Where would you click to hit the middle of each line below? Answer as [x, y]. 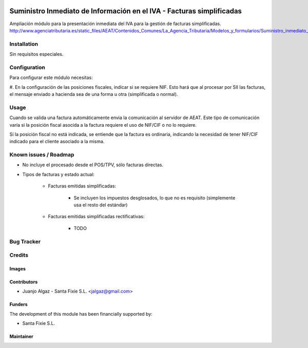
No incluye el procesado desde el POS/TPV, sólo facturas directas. [93, 165]
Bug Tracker [25, 241]
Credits [19, 255]
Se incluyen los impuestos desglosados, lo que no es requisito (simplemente [155, 198]
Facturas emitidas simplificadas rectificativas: [96, 217]
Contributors [24, 282]
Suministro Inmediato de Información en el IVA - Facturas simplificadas [126, 11]
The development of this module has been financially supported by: [81, 314]
